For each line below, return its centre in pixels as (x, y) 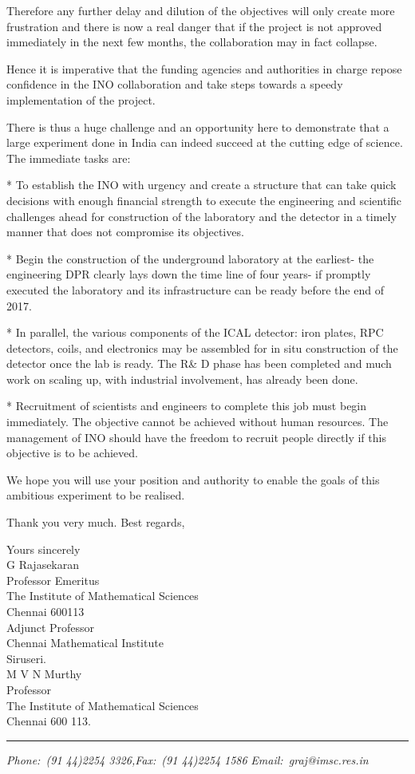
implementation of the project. (81, 99)
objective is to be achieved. (72, 453)
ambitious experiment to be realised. (96, 495)
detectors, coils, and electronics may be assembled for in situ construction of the (202, 348)
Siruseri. (26, 658)
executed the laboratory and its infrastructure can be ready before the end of (195, 289)
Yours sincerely (43, 549)
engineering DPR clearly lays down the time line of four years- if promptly (189, 274)
